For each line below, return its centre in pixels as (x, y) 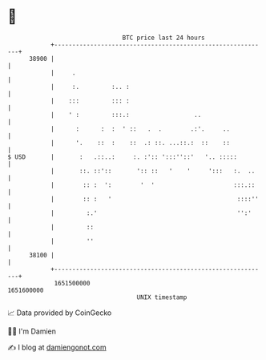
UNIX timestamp (162, 297)
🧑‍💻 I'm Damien (32, 331)
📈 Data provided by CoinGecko (60, 313)
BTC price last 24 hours (163, 38)
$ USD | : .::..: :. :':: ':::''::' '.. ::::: (123, 157)
